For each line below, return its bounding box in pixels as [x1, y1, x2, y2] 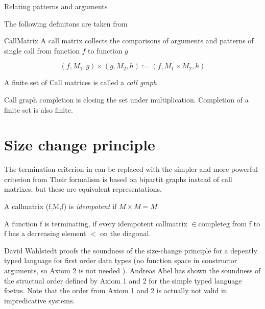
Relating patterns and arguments [4, 1, 108, 11]
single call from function [4, 45, 80, 56]
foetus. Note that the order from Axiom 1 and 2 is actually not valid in [4, 285, 227, 296]
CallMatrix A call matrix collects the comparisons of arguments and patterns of [4, 35, 254, 46]
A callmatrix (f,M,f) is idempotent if [4, 201, 117, 212]
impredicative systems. [4, 295, 75, 305]
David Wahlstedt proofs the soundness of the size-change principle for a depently [4, 245, 257, 255]
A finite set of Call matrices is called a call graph [4, 77, 157, 88]
